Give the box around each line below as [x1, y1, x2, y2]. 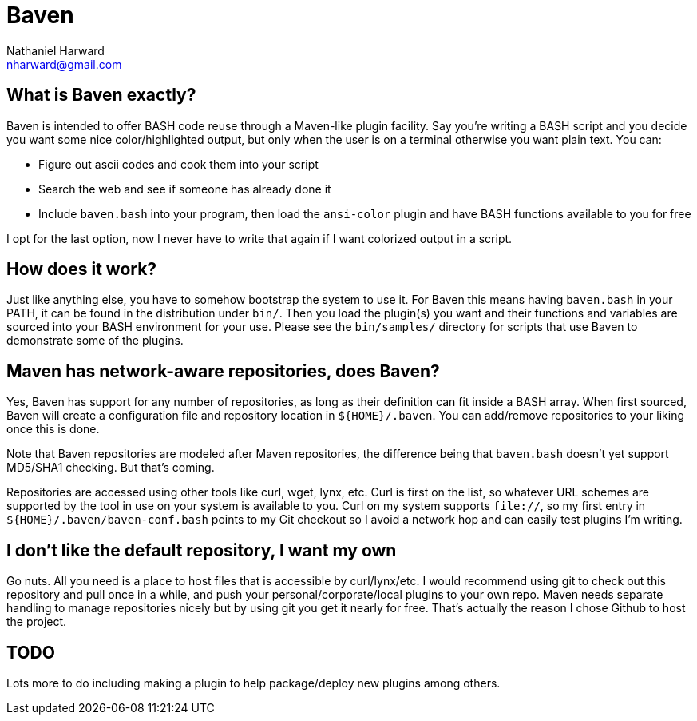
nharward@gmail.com [6, 57, 122, 71]
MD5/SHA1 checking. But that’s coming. [6, 460, 215, 475]
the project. [6, 615, 67, 629]
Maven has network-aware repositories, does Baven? [6, 360, 440, 381]
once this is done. [6, 422, 100, 436]
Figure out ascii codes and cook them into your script [38, 157, 319, 171]
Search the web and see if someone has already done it [38, 181, 331, 196]
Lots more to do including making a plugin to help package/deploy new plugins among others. [6, 675, 501, 690]
